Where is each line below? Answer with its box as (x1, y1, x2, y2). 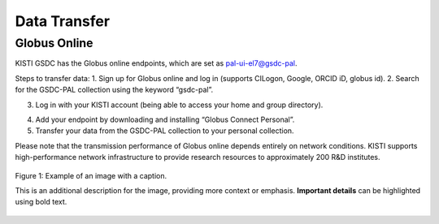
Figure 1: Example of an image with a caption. (15, 170, 167, 180)
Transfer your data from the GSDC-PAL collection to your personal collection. (35, 126, 294, 136)
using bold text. (15, 197, 67, 207)
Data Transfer (15, 12, 110, 30)
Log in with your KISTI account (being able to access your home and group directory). (35, 100, 324, 110)
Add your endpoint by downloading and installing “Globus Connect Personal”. (35, 114, 295, 124)
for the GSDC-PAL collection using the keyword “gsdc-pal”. (15, 85, 214, 95)
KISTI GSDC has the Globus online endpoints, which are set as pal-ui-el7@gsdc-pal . (15, 58, 298, 68)
